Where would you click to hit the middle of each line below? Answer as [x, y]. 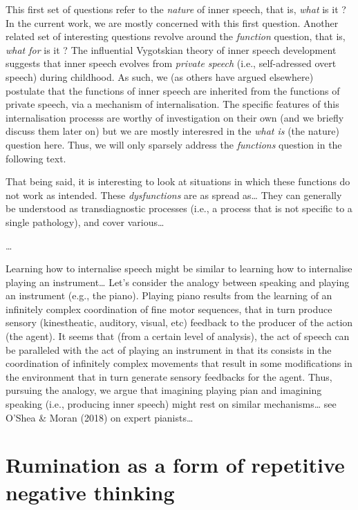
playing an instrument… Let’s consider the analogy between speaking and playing [178, 282]
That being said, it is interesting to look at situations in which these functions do [178, 181]
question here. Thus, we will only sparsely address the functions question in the [174, 144]
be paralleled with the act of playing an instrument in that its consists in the [169, 349]
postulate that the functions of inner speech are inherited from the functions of [173, 90]
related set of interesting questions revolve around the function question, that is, [176, 36]
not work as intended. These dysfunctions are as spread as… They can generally [174, 195]
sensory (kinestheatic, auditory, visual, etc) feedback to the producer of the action [179, 322]
